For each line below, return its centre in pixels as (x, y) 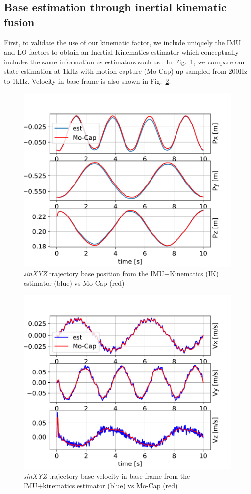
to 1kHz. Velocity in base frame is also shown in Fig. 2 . (88, 80)
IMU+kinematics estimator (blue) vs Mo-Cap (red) (101, 485)
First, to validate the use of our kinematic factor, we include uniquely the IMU (123, 42)
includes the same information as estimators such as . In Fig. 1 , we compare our (125, 61)
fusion (19, 21)
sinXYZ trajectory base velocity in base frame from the (107, 476)
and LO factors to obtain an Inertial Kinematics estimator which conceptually (121, 52)
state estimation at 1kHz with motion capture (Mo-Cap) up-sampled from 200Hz (126, 71)
